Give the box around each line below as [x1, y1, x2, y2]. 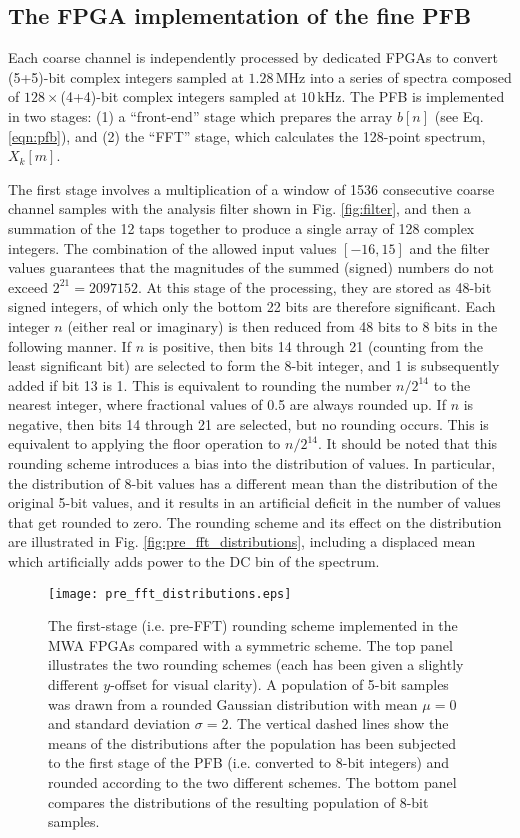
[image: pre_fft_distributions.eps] [48, 586, 292, 601]
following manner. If [8, 335, 131, 356]
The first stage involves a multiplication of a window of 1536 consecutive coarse [8, 178, 495, 199]
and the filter [409, 237, 490, 258]
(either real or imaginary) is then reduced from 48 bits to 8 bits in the [67, 315, 498, 336]
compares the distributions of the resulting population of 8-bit [48, 791, 429, 812]
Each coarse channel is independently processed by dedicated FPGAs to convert [8, 47, 498, 68]
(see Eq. [434, 105, 484, 126]
